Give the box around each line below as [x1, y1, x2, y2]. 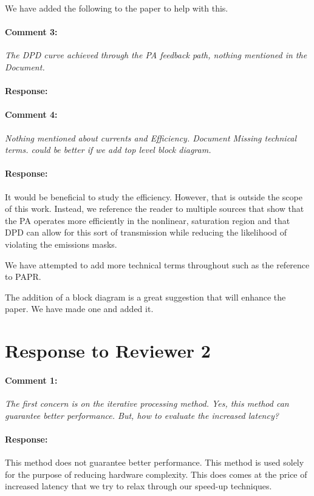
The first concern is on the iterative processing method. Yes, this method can [5, 397, 289, 410]
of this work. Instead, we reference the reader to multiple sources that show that [5, 202, 304, 215]
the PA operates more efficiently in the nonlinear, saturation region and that [5, 214, 290, 226]
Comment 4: [5, 108, 58, 121]
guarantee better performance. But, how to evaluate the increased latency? [5, 409, 279, 421]
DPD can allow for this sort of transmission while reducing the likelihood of [5, 226, 287, 239]
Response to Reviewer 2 [5, 338, 211, 363]
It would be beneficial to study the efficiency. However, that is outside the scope [5, 190, 302, 203]
